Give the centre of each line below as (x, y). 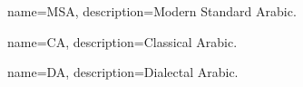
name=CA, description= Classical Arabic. (122, 41)
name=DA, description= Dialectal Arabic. (123, 72)
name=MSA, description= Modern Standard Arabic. (152, 11)
